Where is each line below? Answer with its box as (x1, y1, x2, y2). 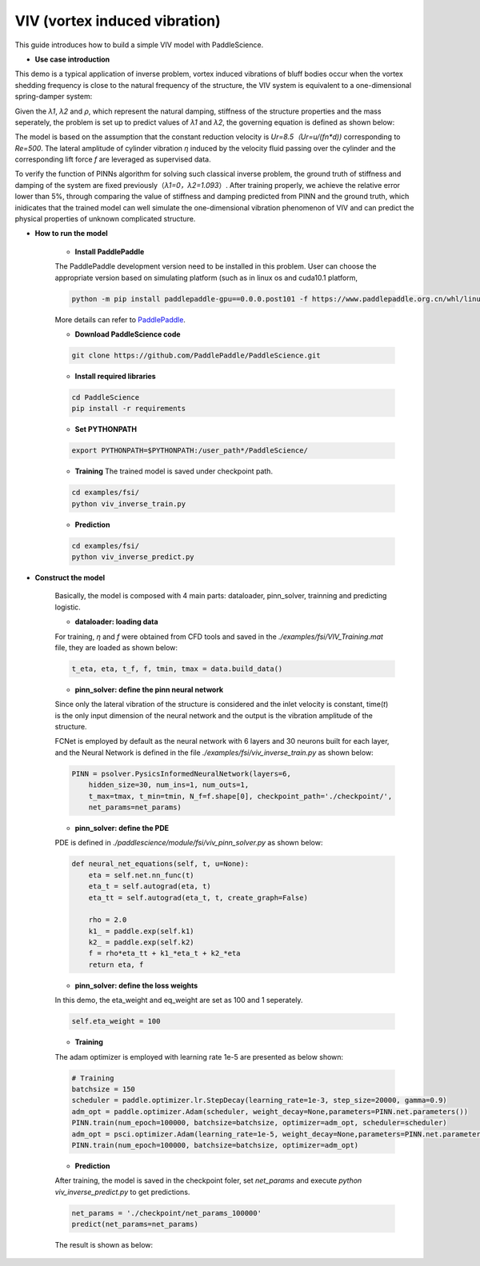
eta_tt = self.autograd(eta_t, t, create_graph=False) (88, 893, 308, 902)
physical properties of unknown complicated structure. (14, 214, 196, 224)
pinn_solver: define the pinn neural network (74, 685, 224, 694)
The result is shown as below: (54, 1240, 154, 1250)
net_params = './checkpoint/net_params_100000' (71, 1208, 262, 1217)
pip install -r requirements (71, 404, 186, 413)
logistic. (54, 602, 82, 612)
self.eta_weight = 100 (71, 1016, 161, 1026)
